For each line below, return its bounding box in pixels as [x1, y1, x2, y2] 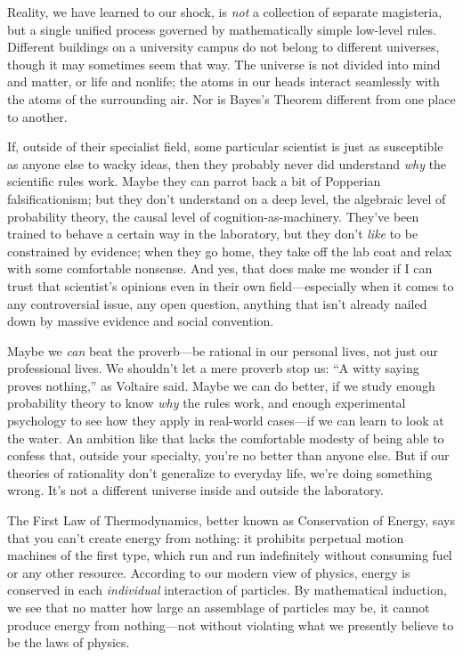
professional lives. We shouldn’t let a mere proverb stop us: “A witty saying [7, 359, 419, 377]
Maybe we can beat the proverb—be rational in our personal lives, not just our [7, 341, 439, 360]
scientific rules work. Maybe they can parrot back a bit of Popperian [7, 172, 381, 191]
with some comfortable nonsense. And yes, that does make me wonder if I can [7, 259, 433, 278]
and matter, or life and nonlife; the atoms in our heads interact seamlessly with [7, 72, 440, 91]
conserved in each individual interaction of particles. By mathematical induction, [7, 580, 447, 599]
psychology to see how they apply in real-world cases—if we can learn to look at [7, 411, 444, 430]
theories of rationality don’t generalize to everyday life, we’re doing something [7, 463, 433, 482]
